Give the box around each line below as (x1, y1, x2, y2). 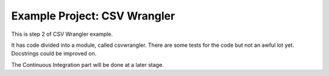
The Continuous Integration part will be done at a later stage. (11, 61, 164, 68)
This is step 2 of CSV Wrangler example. (11, 30, 113, 38)
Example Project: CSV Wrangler (11, 9, 175, 22)
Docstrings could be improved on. (11, 50, 97, 57)
